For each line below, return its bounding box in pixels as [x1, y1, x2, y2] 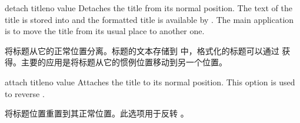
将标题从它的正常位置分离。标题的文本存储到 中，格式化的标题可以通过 [5, 44, 279, 56]
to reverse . [5, 87, 45, 99]
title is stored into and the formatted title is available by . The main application [5, 13, 294, 25]
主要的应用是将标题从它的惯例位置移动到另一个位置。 [21, 56, 227, 68]
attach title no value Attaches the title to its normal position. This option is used [5, 75, 295, 88]
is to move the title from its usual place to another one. [5, 25, 205, 37]
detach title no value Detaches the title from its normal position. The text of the [5, 2, 292, 14]
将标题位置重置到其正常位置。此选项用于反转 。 [5, 107, 189, 119]
